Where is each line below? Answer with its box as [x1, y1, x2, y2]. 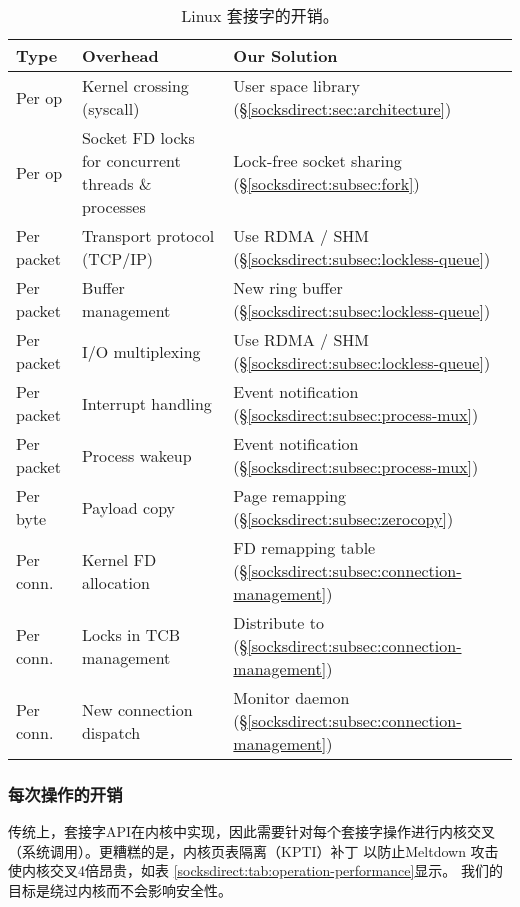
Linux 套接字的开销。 [181, 4, 339, 27]
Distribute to [233, 611, 324, 634]
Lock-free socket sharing [233, 149, 402, 172]
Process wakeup [81, 443, 192, 467]
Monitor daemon [233, 686, 350, 709]
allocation [81, 570, 150, 594]
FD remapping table [233, 536, 376, 559]
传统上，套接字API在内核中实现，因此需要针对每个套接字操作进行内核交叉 [8, 821, 496, 842]
